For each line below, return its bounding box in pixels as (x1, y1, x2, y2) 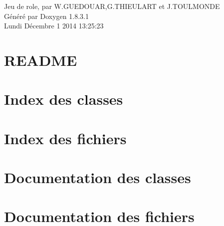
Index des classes (4, 89, 123, 109)
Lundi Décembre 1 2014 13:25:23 (4, 20, 104, 31)
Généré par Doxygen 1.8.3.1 (4, 10, 89, 21)
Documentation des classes (4, 167, 191, 188)
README (4, 49, 77, 70)
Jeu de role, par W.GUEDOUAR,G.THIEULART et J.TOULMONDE (4, 1, 220, 11)
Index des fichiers (4, 128, 127, 148)
